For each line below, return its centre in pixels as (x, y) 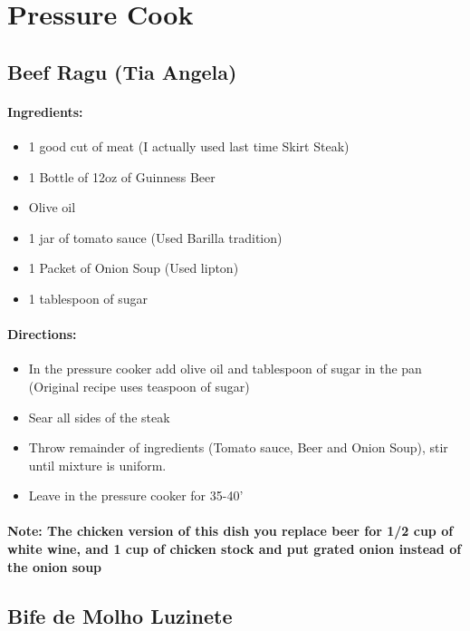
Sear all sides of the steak (99, 417)
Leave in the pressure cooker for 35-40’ (136, 495)
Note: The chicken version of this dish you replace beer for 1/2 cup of (230, 531)
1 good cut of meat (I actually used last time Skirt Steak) (189, 146)
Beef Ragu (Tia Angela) (122, 71)
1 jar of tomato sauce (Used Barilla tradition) (155, 237)
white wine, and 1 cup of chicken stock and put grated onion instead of (235, 549)
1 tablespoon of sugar (88, 298)
